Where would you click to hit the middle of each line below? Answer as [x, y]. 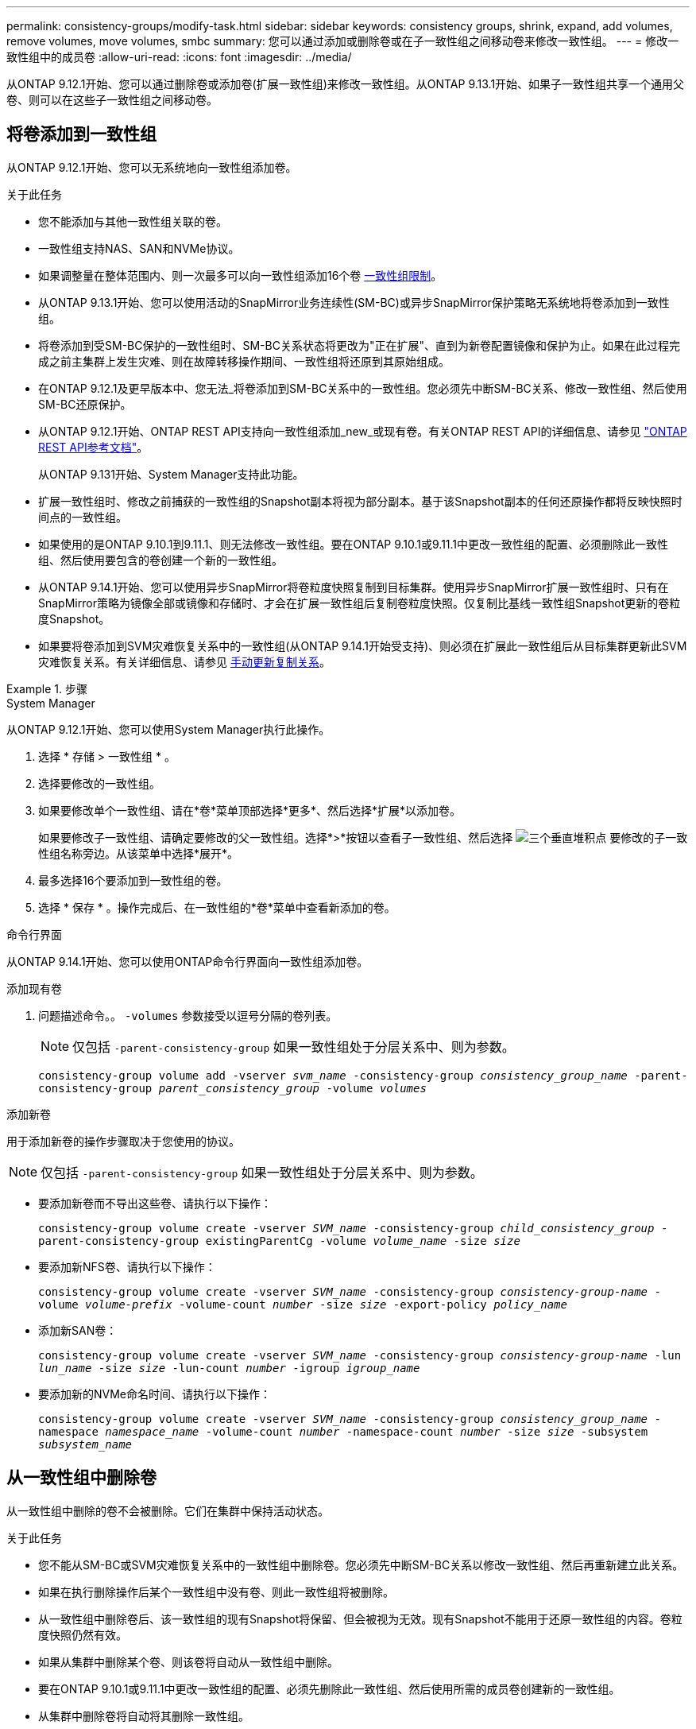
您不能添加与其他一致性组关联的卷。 [133, 221]
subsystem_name [85, 1444]
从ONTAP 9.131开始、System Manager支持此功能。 [171, 474]
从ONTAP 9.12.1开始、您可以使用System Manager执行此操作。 [168, 729]
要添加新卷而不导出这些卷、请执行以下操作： [155, 1203]
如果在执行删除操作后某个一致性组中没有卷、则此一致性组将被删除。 [216, 1591]
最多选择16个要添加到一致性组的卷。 [133, 880]
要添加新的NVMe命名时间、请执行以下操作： [155, 1394]
